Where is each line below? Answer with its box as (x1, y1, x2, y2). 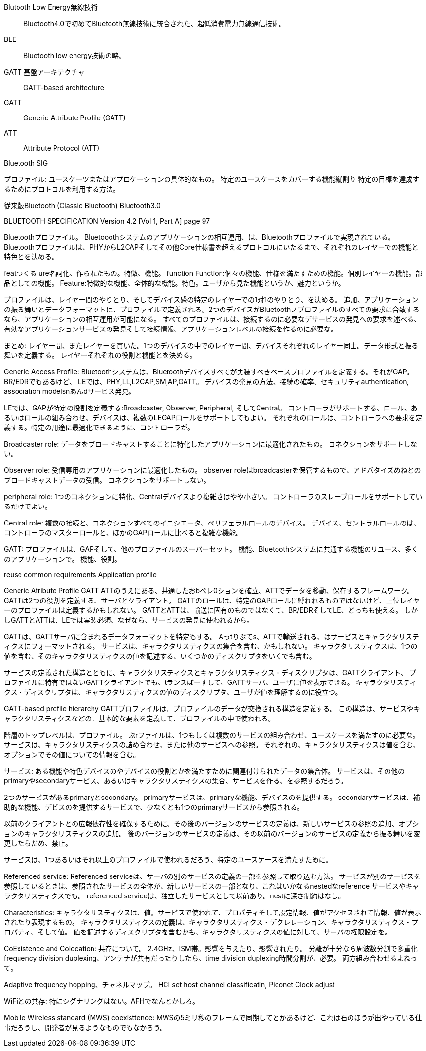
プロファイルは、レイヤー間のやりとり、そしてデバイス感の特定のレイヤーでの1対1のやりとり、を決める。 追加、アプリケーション (4, 295, 419, 304)
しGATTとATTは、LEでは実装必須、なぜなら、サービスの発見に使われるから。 (4, 616, 254, 624)
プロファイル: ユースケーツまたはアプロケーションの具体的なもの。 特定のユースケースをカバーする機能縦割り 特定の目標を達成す (4, 175, 420, 183)
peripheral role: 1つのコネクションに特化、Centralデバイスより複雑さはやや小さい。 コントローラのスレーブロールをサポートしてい (4, 492, 423, 501)
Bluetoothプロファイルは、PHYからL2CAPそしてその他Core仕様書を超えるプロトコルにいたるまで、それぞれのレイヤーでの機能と (4, 243, 419, 251)
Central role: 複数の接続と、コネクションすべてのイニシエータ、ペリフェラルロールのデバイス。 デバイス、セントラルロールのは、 (4, 519, 421, 527)
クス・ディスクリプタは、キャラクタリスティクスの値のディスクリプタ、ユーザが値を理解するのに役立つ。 (4, 688, 342, 696)
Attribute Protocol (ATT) (23, 144, 100, 152)
